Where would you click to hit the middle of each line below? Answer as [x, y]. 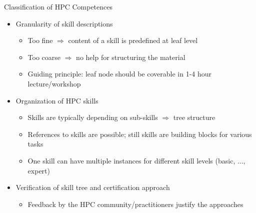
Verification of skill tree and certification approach [93, 187]
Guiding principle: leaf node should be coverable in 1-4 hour [120, 74]
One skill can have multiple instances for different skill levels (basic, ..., [136, 160]
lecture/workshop [54, 83]
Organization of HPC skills [57, 100]
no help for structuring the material [131, 57]
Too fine [40, 40]
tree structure [194, 117]
